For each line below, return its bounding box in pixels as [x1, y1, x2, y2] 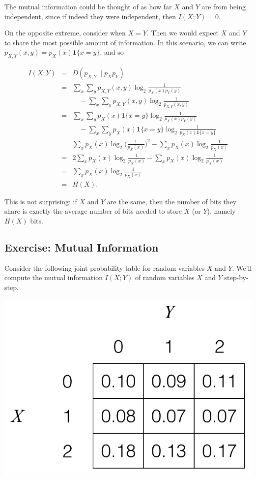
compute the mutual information [4, 272, 103, 283]
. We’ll [232, 262, 252, 273]
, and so [100, 47, 124, 57]
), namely [207, 206, 236, 216]
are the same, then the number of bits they [107, 196, 237, 206]
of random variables [135, 272, 195, 283]
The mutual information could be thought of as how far [4, 1, 172, 11]
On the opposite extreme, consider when [4, 28, 126, 38]
